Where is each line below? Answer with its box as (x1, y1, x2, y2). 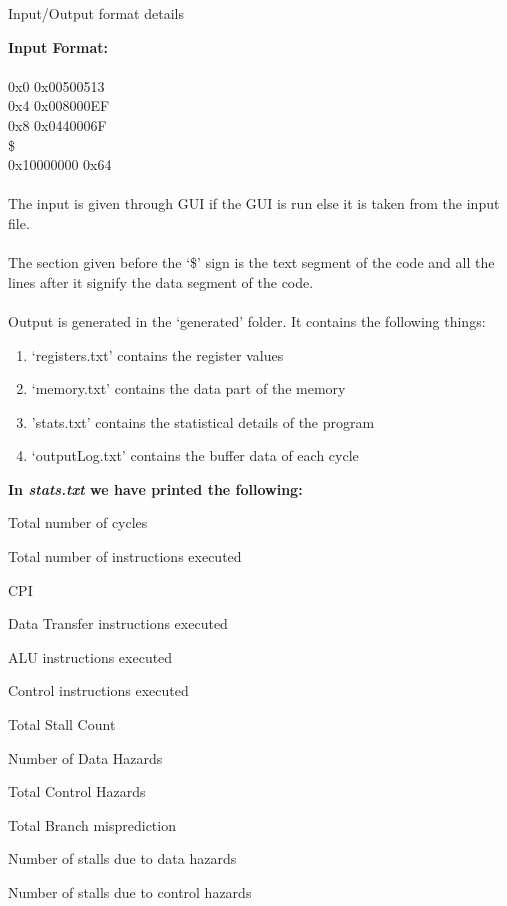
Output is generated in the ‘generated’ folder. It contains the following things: (8, 310, 486, 331)
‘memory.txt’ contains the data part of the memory (31, 378, 346, 399)
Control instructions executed (8, 680, 189, 701)
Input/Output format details (8, 3, 184, 23)
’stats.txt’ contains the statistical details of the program (31, 411, 375, 432)
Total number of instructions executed (8, 546, 242, 567)
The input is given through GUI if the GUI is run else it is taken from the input (8, 193, 500, 214)
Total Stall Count (8, 714, 116, 735)
